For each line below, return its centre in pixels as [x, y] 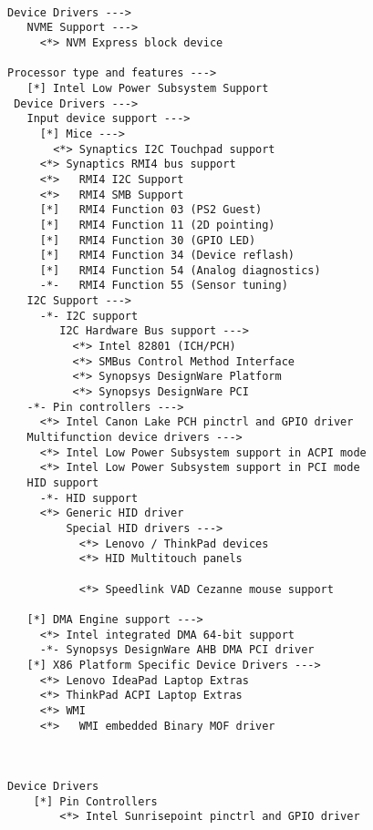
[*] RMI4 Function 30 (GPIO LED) [148, 240]
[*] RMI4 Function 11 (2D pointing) [157, 225]
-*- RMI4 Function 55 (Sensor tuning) [164, 286]
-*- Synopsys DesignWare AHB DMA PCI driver [177, 650]
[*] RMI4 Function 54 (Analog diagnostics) [180, 270]
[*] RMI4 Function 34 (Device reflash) [167, 256]
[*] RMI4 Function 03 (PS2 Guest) [151, 210]
